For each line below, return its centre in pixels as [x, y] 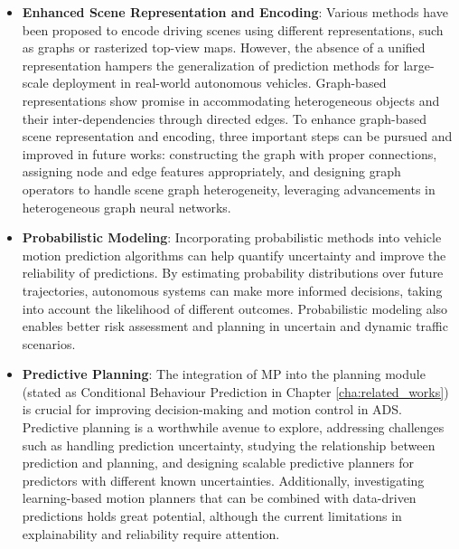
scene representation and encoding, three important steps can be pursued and [237, 136]
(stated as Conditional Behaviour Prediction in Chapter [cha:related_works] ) [235, 391]
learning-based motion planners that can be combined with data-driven [219, 498]
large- [419, 65]
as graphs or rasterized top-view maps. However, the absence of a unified [224, 47]
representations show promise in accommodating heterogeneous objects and [231, 100]
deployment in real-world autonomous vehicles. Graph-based [220, 83]
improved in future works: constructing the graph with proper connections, [229, 153]
